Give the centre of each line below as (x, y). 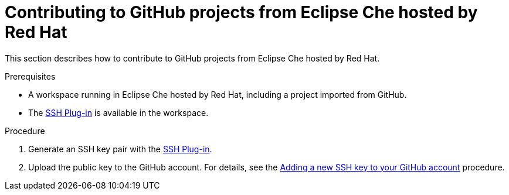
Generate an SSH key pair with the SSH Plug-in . (120, 149)
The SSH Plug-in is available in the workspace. (118, 112)
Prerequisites (30, 76)
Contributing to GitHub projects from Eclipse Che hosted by (241, 12)
